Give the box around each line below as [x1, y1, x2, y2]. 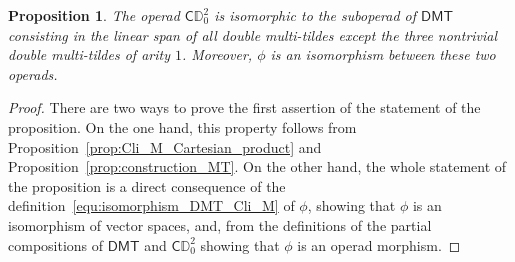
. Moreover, [181, 44, 253, 65]
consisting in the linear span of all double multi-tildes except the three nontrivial [8, 24, 498, 45]
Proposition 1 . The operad [8, 5, 180, 25]
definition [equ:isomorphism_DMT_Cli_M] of [8, 195, 295, 216]
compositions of [8, 234, 104, 255]
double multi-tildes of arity [8, 44, 170, 65]
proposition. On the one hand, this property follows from [8, 116, 357, 137]
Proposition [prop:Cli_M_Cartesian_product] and [8, 136, 322, 157]
